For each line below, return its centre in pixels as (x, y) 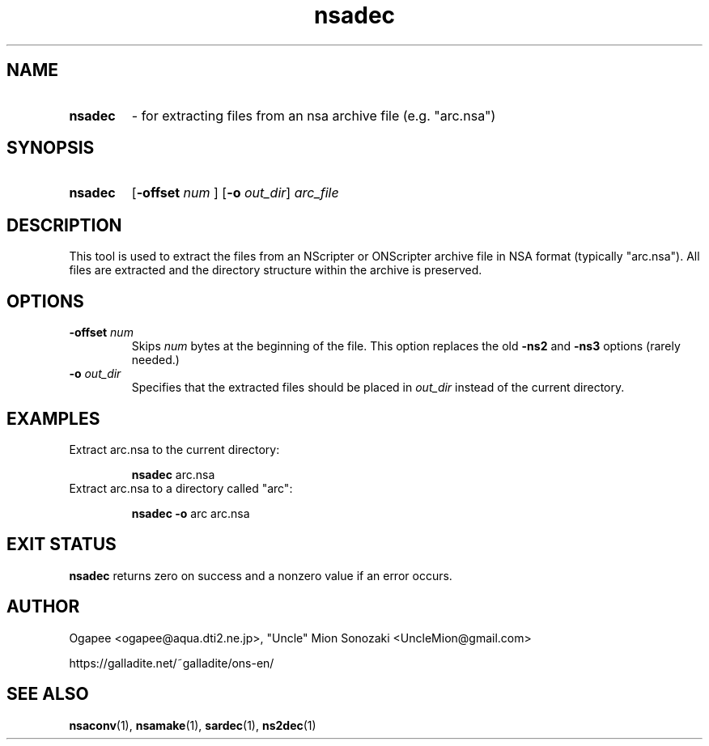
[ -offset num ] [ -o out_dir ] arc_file (235, 193)
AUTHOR (43, 607)
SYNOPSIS (51, 148)
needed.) (155, 360)
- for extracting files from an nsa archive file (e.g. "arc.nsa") (314, 115)
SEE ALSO (48, 694)
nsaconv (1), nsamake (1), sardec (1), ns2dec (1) (193, 725)
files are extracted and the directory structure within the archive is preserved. (276, 270)
